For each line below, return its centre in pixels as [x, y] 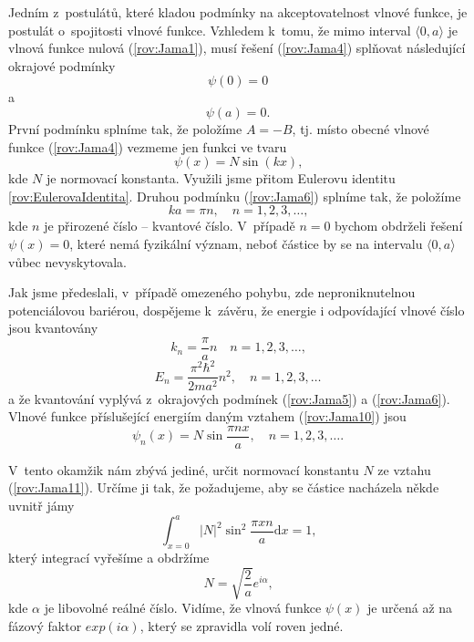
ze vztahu [404, 469]
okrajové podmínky [62, 65]
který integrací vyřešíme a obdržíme [109, 557]
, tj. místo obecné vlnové [361, 128]
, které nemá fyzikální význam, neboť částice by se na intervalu [246, 243]
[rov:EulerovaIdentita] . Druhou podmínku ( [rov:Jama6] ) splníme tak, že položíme [235, 196]
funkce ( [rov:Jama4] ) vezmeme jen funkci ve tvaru [148, 146]
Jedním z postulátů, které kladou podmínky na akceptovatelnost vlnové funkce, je [238, 12]
